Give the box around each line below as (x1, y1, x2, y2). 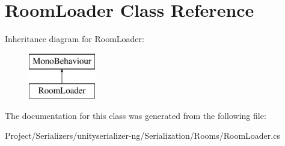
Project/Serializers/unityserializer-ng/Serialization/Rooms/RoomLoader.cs (5, 129, 280, 142)
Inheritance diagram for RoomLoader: (5, 32, 144, 45)
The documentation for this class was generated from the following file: (5, 109, 266, 121)
